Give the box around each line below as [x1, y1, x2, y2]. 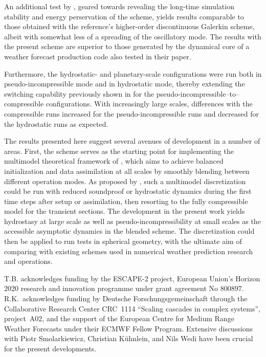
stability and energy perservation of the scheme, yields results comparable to [4, 11, 244, 21]
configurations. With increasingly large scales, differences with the [46, 98, 253, 109]
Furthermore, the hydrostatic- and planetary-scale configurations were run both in [4, 68, 262, 79]
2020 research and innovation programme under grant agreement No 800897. [4, 283, 244, 294]
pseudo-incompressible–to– [156, 88, 239, 99]
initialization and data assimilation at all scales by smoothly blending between [4, 165, 250, 176]
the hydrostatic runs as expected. [4, 118, 108, 129]
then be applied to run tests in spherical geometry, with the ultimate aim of [4, 236, 242, 247]
